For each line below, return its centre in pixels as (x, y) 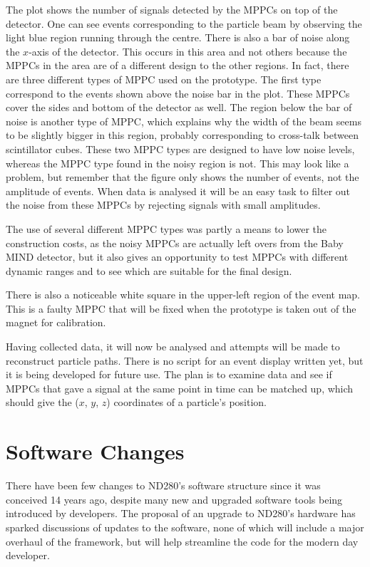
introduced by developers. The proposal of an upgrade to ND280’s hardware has (181, 513)
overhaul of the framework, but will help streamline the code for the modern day (182, 541)
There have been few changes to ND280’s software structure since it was (163, 485)
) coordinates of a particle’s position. (186, 402)
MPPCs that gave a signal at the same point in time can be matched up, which (180, 388)
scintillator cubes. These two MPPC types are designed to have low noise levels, (180, 149)
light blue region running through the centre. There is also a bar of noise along (178, 37)
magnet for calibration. (56, 322)
